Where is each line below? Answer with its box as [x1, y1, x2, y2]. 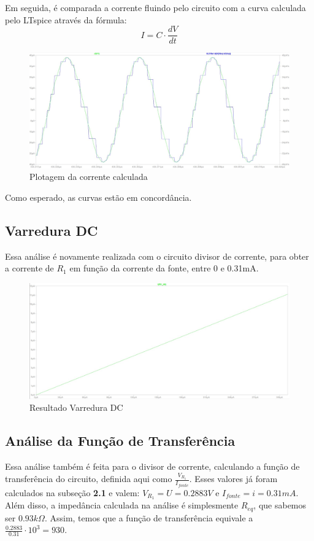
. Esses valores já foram [189, 472, 278, 485]
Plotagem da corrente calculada [29, 170, 148, 183]
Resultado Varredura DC [29, 401, 123, 414]
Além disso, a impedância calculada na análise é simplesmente [5, 499, 239, 512]
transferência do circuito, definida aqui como [5, 472, 172, 485]
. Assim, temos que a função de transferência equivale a [44, 511, 253, 524]
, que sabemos [253, 499, 307, 512]
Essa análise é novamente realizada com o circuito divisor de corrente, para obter [5, 249, 309, 262]
